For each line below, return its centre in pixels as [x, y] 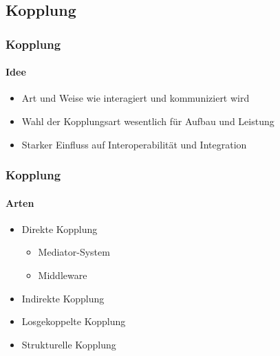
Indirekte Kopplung [63, 298]
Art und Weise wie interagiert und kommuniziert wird [136, 98]
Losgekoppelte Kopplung [74, 321]
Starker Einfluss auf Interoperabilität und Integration [134, 144]
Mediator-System [74, 252]
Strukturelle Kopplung [69, 344]
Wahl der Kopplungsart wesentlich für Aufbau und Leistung [148, 121]
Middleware [63, 275]
